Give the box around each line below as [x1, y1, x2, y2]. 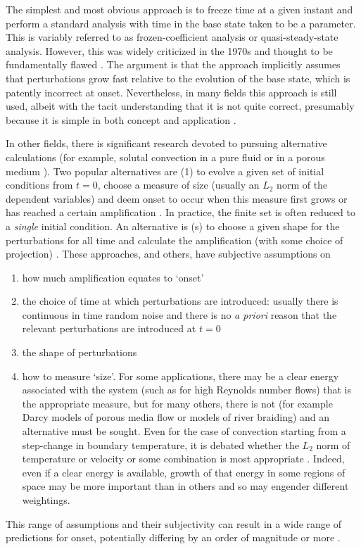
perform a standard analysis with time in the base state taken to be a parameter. [6, 15, 356, 30]
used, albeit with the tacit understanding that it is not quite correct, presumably [6, 99, 355, 113]
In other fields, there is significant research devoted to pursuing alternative [6, 136, 327, 151]
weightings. [22, 493, 70, 507]
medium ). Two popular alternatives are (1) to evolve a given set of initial [6, 163, 324, 178]
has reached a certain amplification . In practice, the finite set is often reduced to [6, 205, 355, 220]
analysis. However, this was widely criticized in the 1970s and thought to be [6, 43, 333, 58]
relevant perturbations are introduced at [22, 321, 196, 336]
